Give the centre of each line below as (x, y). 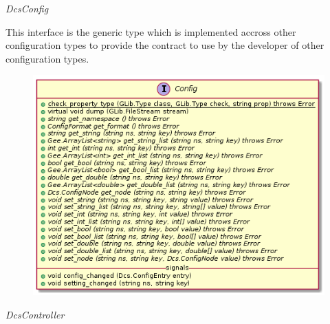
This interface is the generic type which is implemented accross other (151, 31)
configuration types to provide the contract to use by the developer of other (165, 45)
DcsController (35, 314)
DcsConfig (27, 8)
